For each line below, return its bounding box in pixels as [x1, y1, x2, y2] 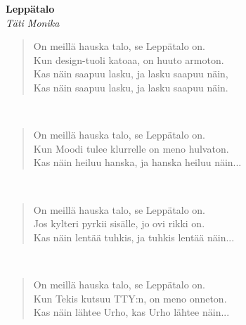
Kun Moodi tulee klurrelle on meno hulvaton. [33, 141, 229, 155]
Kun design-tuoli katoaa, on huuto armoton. [33, 52, 224, 67]
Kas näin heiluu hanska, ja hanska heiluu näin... [33, 155, 242, 170]
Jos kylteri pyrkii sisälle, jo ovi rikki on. [33, 216, 205, 231]
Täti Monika [6, 15, 60, 30]
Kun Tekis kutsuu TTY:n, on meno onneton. [33, 291, 227, 305]
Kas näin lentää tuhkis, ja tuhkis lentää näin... [33, 229, 235, 244]
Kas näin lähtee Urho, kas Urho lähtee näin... [33, 305, 230, 319]
